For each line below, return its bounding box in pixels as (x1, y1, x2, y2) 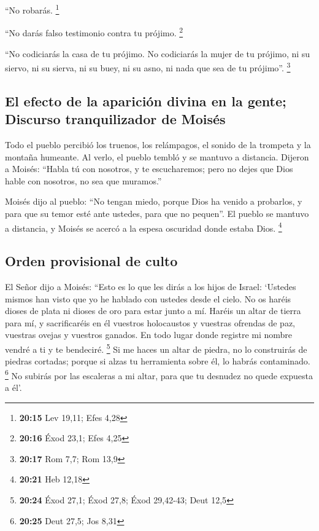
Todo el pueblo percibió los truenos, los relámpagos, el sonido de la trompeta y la (5, 138, 311, 151)
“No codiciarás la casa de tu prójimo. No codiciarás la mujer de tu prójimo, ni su (5, 47, 310, 60)
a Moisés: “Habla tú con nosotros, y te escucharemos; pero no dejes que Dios (5, 162, 293, 175)
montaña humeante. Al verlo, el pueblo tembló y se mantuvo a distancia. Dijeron (5, 150, 309, 163)
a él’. (5, 381, 22, 394)
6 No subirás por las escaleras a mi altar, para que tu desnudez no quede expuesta (5, 367, 313, 382)
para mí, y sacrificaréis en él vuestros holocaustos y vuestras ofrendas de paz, (5, 316, 296, 329)
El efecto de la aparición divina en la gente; (5, 91, 286, 110)
